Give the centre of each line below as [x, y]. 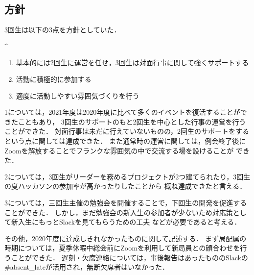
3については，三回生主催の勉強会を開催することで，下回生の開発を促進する [126, 202]
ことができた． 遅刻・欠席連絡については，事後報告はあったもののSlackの [129, 257]
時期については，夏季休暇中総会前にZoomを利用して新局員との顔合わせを [122, 248]
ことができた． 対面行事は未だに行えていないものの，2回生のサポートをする [127, 131]
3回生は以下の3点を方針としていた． [63, 30]
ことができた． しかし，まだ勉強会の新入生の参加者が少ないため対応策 [119, 212]
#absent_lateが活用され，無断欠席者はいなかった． [87, 267]
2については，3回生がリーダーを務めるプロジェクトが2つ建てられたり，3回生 [127, 176]
